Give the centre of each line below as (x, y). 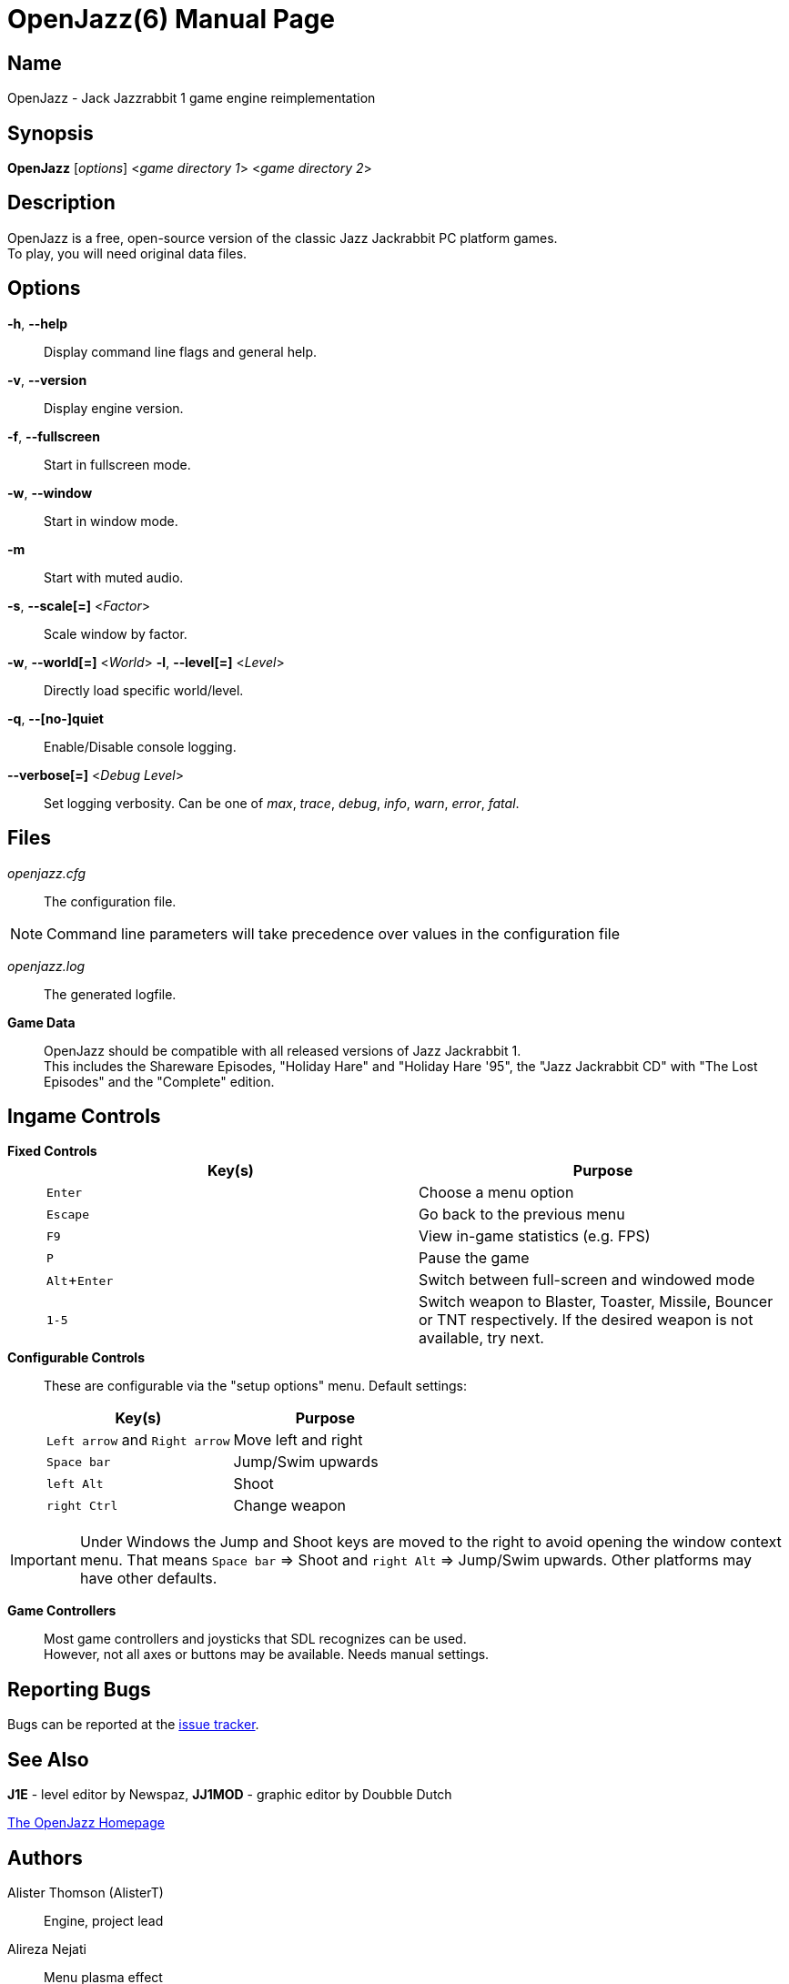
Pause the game (474, 1258)
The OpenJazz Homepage (86, 1823)
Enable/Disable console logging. (140, 746)
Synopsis (51, 133)
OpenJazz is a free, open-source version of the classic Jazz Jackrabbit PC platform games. (283, 238)
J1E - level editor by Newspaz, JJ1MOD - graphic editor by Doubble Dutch (230, 1795)
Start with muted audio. (114, 577)
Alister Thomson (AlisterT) (86, 1892)
